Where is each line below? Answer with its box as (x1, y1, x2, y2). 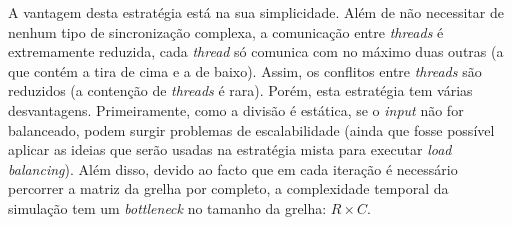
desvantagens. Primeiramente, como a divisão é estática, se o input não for (8, 99, 464, 120)
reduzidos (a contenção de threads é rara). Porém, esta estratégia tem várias (8, 80, 473, 101)
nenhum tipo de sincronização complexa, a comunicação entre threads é (8, 21, 444, 42)
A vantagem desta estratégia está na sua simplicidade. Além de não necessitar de (8, 2, 504, 22)
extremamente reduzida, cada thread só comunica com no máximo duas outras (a (8, 41, 504, 62)
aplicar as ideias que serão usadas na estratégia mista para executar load (8, 139, 452, 160)
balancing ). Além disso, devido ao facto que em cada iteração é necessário (8, 158, 458, 179)
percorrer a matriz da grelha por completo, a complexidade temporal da (8, 178, 449, 199)
